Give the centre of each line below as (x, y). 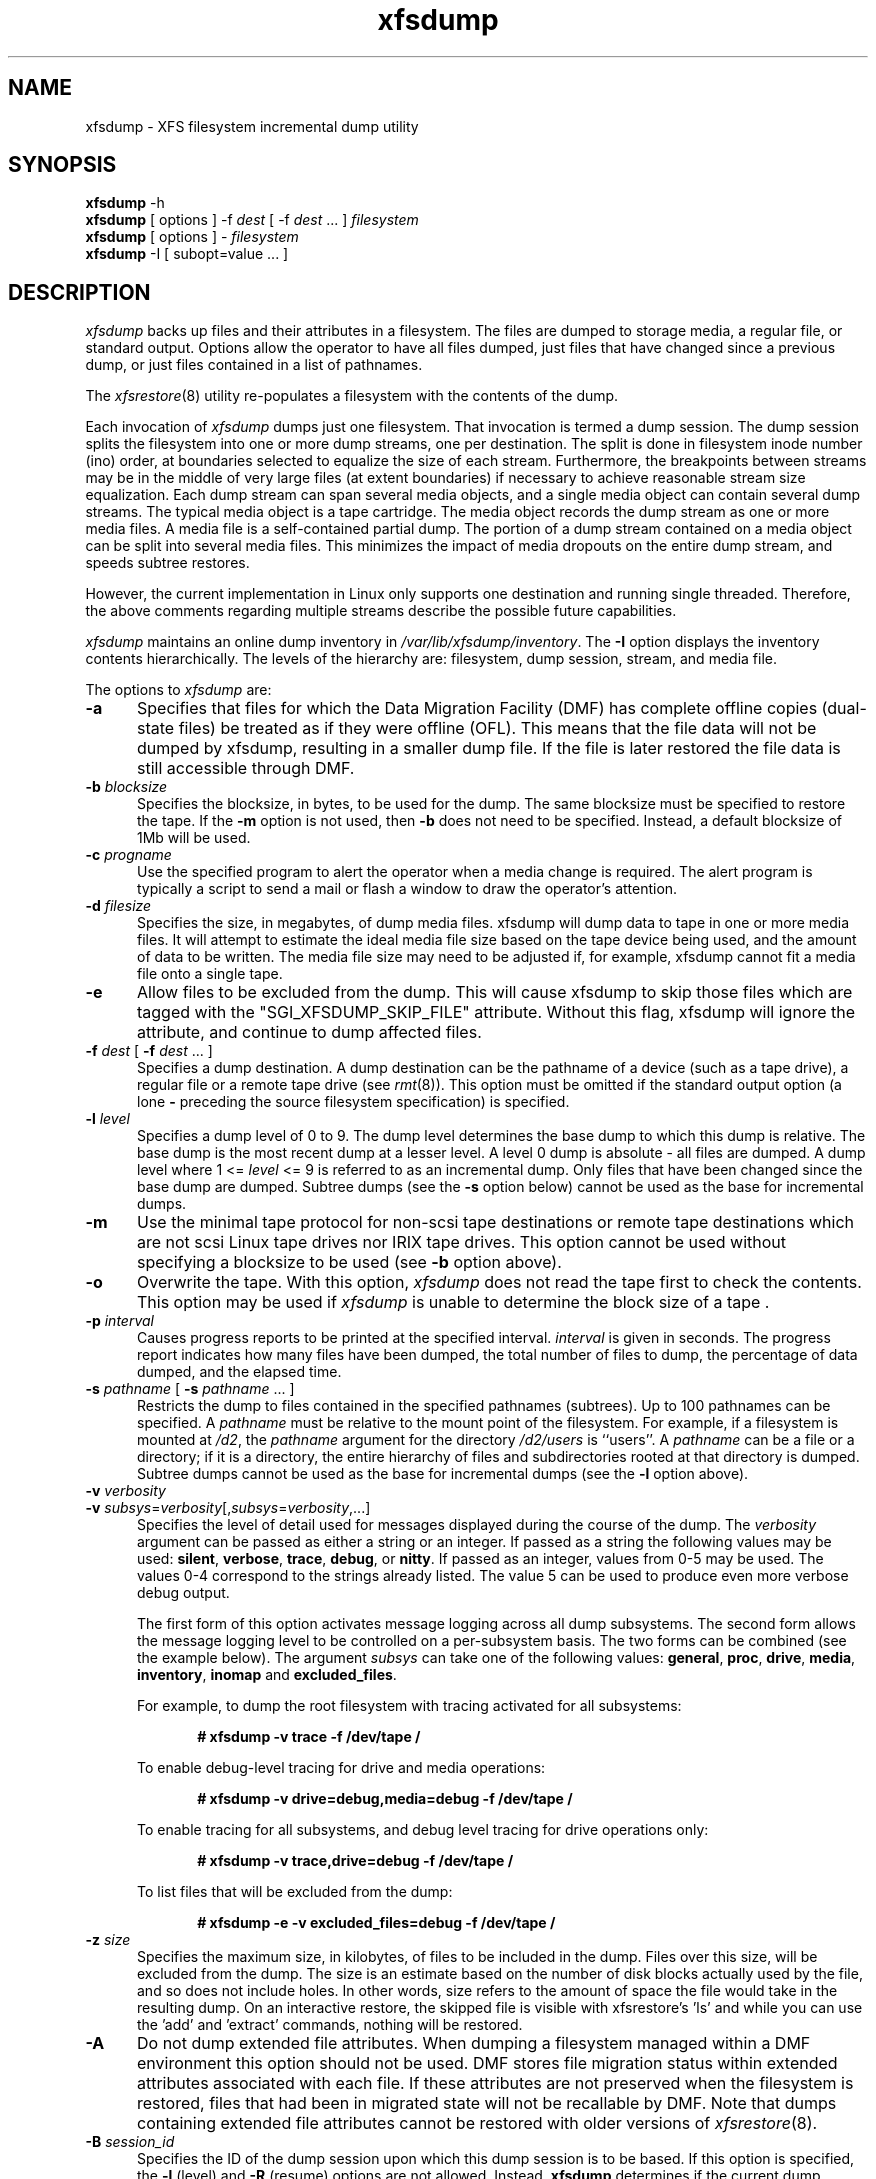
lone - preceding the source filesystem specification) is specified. (353, 1102)
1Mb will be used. (194, 838)
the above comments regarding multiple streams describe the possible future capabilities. (381, 611)
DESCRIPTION (79, 292)
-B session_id (130, 2142)
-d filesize (118, 906)
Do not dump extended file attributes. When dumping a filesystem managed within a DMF (473, 2043)
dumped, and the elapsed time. (239, 1372)
